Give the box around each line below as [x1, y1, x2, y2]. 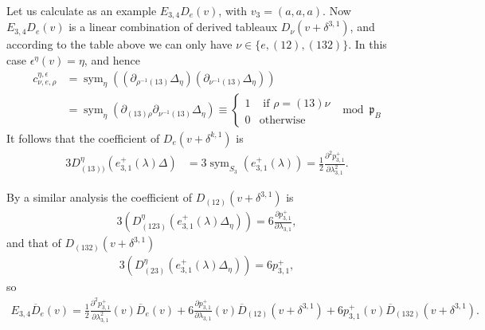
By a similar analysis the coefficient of [6, 189, 192, 206]
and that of [6, 234, 61, 251]
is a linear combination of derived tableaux [68, 18, 278, 35]
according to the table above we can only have [6, 36, 233, 53]
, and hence [84, 52, 140, 69]
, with [218, 2, 248, 18]
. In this [348, 36, 387, 53]
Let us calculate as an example [6, 2, 157, 18]
